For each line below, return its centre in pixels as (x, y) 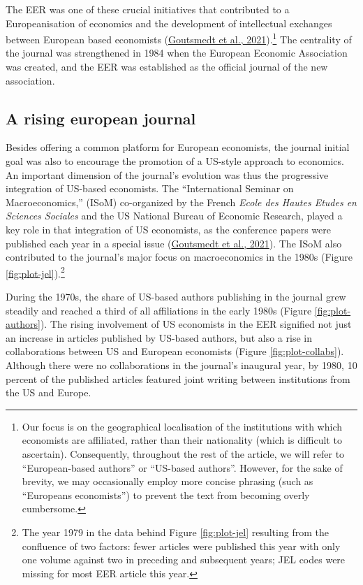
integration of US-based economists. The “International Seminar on (150, 188)
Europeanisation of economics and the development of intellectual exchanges (169, 23)
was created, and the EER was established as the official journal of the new (167, 67)
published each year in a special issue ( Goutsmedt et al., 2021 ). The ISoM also (174, 243)
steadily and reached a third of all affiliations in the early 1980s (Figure (159, 310)
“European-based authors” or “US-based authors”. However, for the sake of (182, 467)
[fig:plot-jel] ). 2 (35, 272)
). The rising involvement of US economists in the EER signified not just (196, 324)
